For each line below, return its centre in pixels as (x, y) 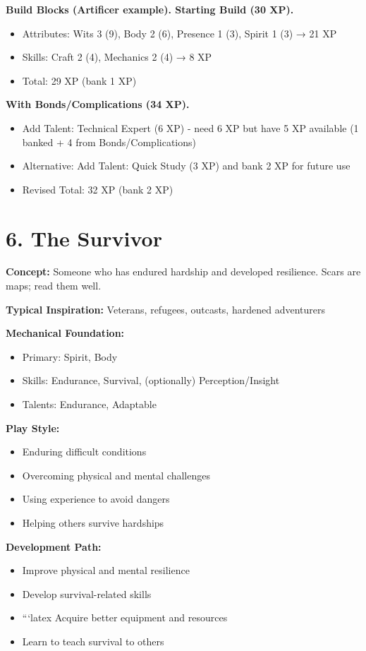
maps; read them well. (54, 286)
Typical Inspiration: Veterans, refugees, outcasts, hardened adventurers (165, 309)
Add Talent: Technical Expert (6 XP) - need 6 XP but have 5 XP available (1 (190, 127)
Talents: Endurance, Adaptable (89, 404)
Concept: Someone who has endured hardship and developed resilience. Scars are (183, 271)
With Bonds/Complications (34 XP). (98, 104)
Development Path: (54, 546)
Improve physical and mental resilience (106, 570)
